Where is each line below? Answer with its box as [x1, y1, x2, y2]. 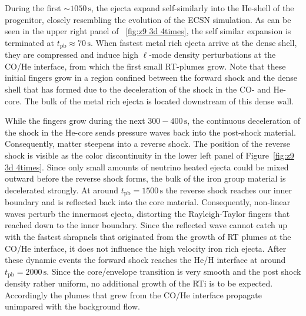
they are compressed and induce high [5, 48, 138, 61]
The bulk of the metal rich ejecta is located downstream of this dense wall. [24, 94, 294, 107]
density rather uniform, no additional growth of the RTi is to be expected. [5, 277, 273, 289]
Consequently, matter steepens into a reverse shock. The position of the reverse [5, 137, 290, 150]
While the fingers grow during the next [5, 114, 145, 127]
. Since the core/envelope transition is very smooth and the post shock [46, 265, 301, 277]
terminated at [5, 36, 55, 48]
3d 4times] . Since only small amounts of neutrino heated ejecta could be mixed [5, 160, 289, 173]
